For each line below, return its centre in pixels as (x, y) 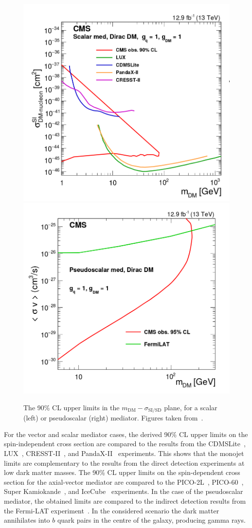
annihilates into (27, 520)
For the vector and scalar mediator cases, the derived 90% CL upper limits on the (126, 434)
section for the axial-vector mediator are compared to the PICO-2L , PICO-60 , (124, 482)
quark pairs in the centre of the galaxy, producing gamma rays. (151, 520)
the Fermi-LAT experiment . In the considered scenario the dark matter (112, 510)
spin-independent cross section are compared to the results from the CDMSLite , (125, 444)
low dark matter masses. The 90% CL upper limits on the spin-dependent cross (122, 472)
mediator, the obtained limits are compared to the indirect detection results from (125, 501)
